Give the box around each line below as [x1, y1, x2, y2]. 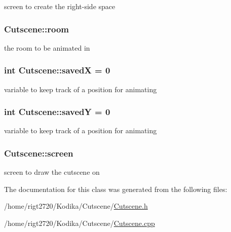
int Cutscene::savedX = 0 [4, 64, 110, 76]
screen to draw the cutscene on [4, 167, 100, 177]
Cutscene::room [4, 22, 69, 35]
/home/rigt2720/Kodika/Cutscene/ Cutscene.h [4, 201, 148, 211]
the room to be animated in [4, 42, 90, 53]
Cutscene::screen [4, 146, 73, 159]
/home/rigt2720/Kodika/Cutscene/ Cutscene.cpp [4, 218, 155, 228]
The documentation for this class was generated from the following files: [4, 183, 227, 194]
